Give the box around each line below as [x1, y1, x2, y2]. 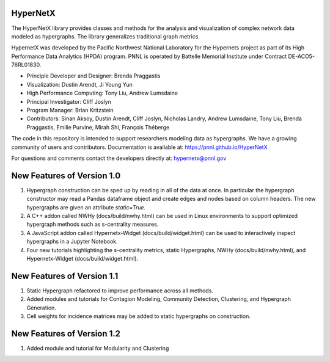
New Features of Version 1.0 [11, 170, 121, 181]
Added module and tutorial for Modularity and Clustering [26, 345, 169, 352]
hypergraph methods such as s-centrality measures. [26, 220, 159, 228]
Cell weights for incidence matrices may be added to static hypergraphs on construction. [26, 313, 251, 320]
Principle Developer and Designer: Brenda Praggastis [26, 72, 161, 79]
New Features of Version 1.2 [11, 328, 121, 339]
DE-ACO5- [288, 52, 315, 60]
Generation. [26, 304, 56, 311]
